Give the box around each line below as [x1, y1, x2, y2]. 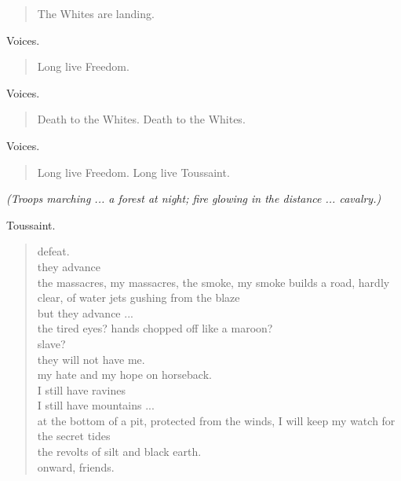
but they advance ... [37, 304, 133, 321]
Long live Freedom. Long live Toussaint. [37, 163, 230, 180]
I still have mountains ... [37, 397, 155, 413]
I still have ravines [37, 381, 126, 398]
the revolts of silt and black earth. [37, 443, 202, 460]
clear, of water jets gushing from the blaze [37, 289, 240, 306]
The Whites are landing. [37, 6, 155, 21]
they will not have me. [37, 351, 145, 367]
